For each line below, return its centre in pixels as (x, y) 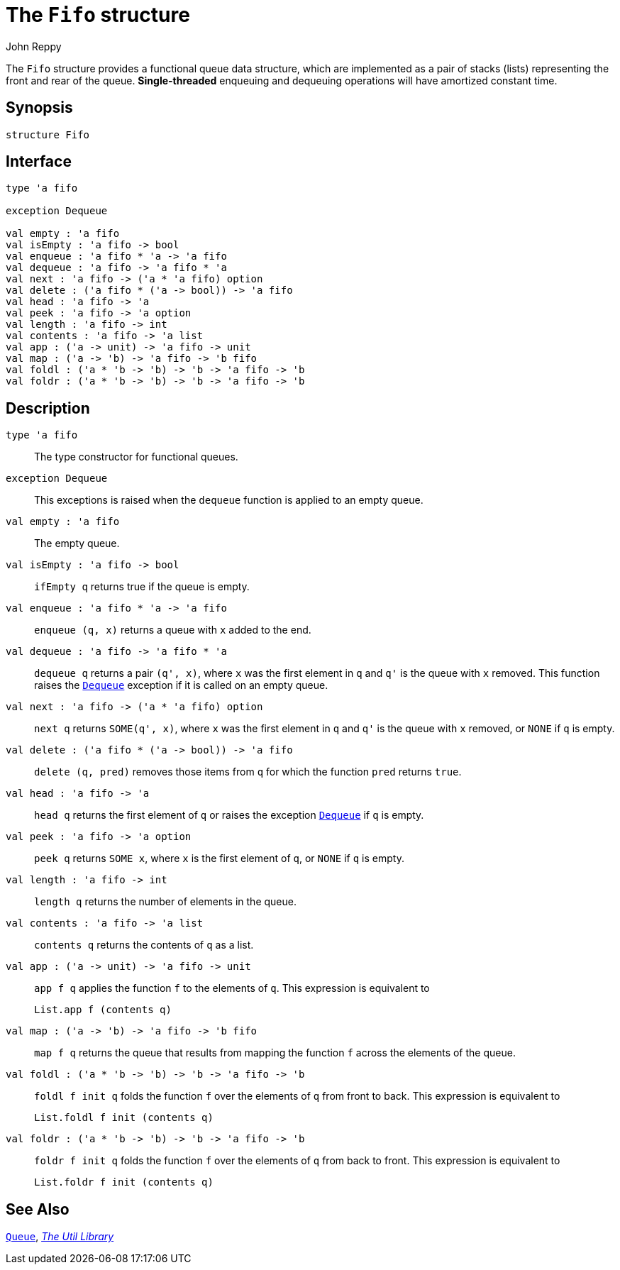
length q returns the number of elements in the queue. (165, 902)
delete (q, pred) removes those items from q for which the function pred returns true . (248, 772)
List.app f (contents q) (103, 1010)
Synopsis (39, 108)
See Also (38, 1209)
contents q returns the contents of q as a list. (144, 945)
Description (48, 408)
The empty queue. (77, 543)
